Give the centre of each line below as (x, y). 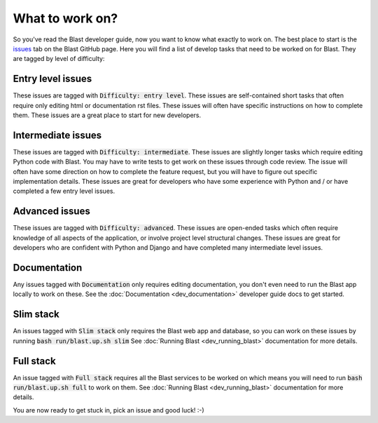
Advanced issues (51, 211)
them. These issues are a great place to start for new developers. (107, 115)
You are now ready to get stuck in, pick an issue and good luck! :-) (108, 410)
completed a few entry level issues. (64, 191)
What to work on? (65, 18)
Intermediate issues (57, 135)
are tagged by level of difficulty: (59, 59)
